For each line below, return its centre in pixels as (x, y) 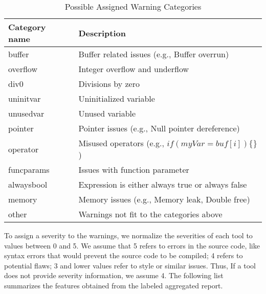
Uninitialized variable (117, 98)
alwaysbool (28, 184)
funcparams (29, 169)
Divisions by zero (109, 84)
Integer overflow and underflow (134, 69)
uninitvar (25, 98)
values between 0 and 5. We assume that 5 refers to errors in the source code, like (132, 245)
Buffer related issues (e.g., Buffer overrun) (154, 54)
